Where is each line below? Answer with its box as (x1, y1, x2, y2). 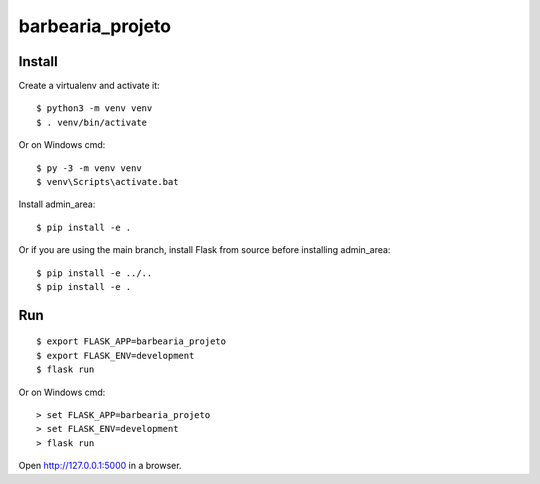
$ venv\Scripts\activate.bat (36, 176, 179, 188)
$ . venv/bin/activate (36, 116, 148, 128)
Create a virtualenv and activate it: (18, 80, 160, 92)
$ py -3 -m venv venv (36, 162, 142, 174)
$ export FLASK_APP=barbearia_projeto (36, 336, 227, 347)
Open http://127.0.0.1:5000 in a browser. (18, 460, 182, 472)
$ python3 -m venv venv (36, 103, 153, 114)
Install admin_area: (18, 198, 96, 210)
